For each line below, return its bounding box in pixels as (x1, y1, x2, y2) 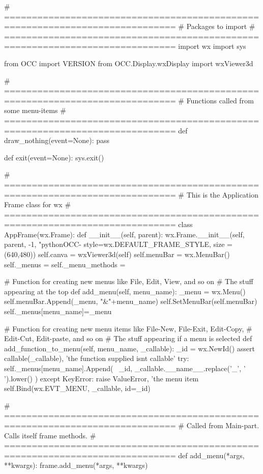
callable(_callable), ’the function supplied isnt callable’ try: (4, 353, 189, 364)
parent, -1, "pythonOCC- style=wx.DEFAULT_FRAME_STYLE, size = (4, 239, 232, 249)
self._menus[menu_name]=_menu (4, 306, 112, 317)
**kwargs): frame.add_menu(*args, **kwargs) (4, 460, 148, 470)
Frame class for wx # (4, 199, 71, 210)
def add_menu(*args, (178, 450, 245, 460)
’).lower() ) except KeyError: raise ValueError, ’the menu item (4, 373, 199, 383)
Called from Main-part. (186, 420, 259, 430)
